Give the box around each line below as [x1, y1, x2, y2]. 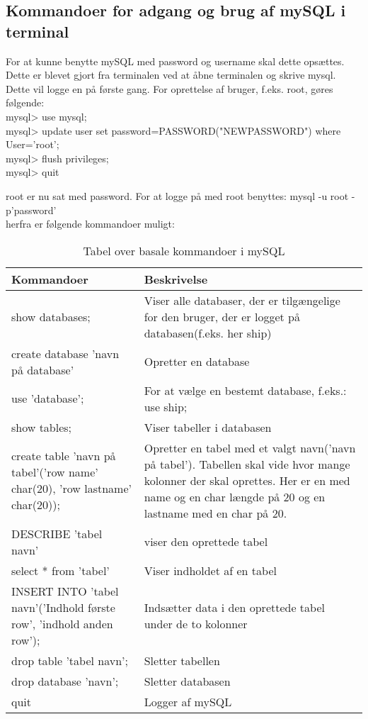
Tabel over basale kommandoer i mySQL [83, 242, 285, 259]
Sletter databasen [144, 672, 231, 689]
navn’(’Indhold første [11, 598, 115, 615]
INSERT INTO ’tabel [11, 582, 119, 599]
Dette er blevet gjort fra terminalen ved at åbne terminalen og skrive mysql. [6, 67, 336, 82]
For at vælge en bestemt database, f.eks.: [144, 381, 347, 398]
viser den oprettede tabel [144, 533, 268, 550]
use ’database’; [11, 390, 84, 407]
